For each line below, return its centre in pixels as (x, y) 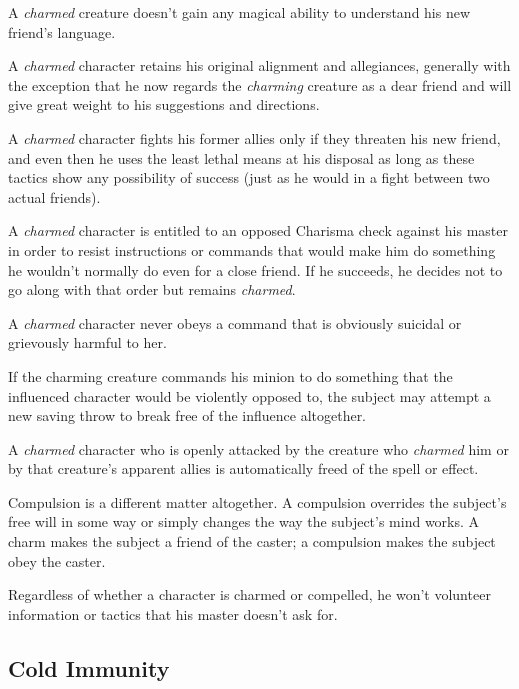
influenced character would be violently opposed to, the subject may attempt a (249, 395)
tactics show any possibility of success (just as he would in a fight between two (249, 177)
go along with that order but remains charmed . (152, 289)
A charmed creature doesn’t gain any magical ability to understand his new (239, 12)
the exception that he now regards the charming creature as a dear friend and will (260, 84)
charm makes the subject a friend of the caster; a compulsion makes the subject (252, 541)
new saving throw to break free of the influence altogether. (187, 415)
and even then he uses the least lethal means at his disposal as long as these (241, 157)
